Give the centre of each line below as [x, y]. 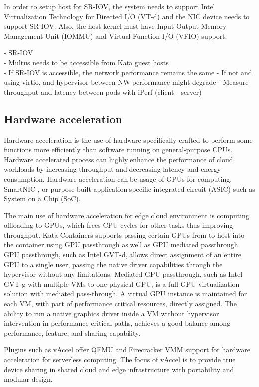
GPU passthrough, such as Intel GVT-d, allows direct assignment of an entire [123, 254]
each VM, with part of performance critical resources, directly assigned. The [120, 303]
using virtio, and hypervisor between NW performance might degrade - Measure [126, 82]
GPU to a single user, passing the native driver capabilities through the [113, 264]
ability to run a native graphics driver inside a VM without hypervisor [112, 313]
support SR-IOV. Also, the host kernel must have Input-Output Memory [115, 26]
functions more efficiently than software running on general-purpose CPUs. [118, 150]
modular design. [28, 379]
